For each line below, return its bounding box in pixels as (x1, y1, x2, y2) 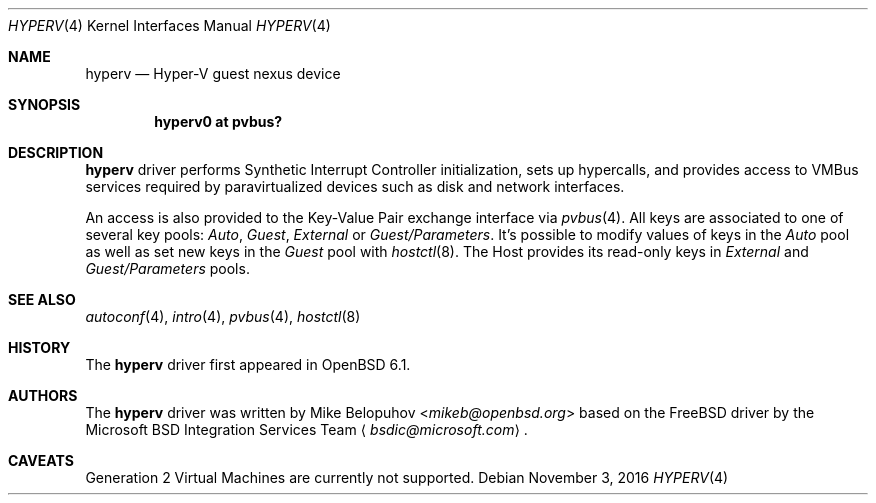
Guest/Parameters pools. (85, 260, 250, 277)
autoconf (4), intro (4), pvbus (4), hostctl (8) (85, 308, 361, 325)
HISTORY (8, 339, 71, 356)
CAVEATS (8, 452, 74, 469)
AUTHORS (8, 387, 78, 404)
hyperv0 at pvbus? (154, 113, 283, 130)
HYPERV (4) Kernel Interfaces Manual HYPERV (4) (8, 17, 331, 34)
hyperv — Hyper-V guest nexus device (85, 65, 341, 82)
